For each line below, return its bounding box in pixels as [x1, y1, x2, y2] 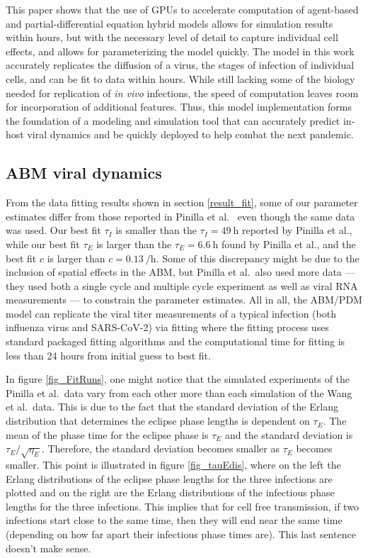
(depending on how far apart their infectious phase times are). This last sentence [6, 526, 356, 541]
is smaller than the [115, 223, 197, 238]
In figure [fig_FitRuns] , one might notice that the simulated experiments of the [6, 372, 350, 386]
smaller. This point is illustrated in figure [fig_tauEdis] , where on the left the [6, 457, 341, 471]
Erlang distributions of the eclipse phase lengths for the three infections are [6, 471, 333, 486]
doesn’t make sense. [6, 540, 91, 555]
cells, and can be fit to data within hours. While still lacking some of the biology [6, 71, 355, 86]
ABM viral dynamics [6, 162, 162, 184]
